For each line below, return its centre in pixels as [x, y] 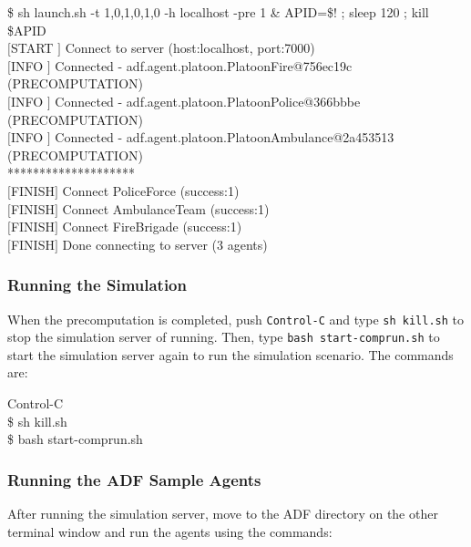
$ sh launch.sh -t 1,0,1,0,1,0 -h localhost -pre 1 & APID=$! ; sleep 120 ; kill [218, 12]
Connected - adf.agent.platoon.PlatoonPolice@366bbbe [208, 101]
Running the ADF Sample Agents [134, 479]
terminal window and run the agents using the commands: [170, 531]
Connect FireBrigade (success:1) [152, 227]
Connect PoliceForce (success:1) [151, 190]
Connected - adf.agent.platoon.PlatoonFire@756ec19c [204, 65]
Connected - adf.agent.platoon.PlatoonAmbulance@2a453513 [225, 137]
